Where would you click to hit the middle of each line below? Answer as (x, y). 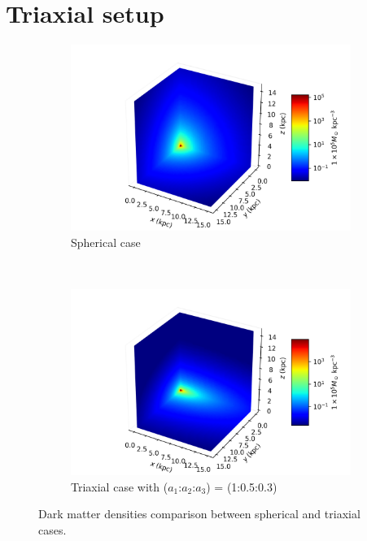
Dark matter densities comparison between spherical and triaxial (199, 514)
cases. (52, 529)
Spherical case (106, 242)
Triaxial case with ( (120, 486)
